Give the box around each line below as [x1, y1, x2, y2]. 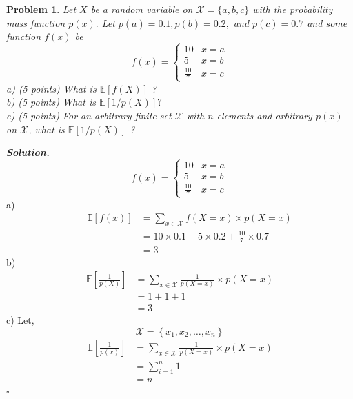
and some [307, 15, 347, 30]
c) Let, [6, 313, 34, 327]
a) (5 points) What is [6, 81, 97, 95]
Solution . [6, 145, 50, 159]
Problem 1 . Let [6, 2, 77, 16]
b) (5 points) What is [6, 95, 96, 109]
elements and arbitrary [216, 108, 312, 122]
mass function [6, 15, 65, 30]
